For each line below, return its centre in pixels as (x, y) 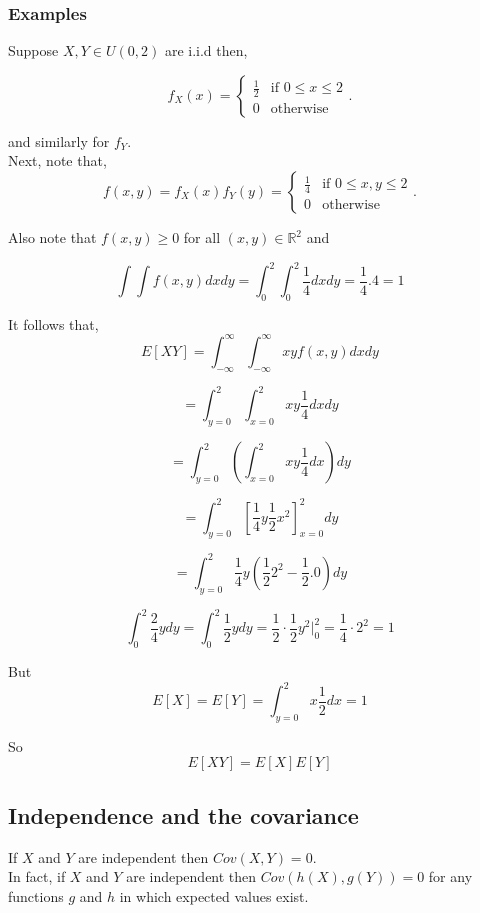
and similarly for (59, 140)
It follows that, (53, 323)
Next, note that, (57, 160)
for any (450, 876)
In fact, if (37, 876)
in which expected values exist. (214, 895)
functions (36, 895)
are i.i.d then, (206, 50)
